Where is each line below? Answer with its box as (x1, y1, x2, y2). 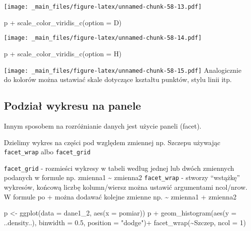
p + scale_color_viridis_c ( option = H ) (4, 48, 122, 58)
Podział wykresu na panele (4, 98, 141, 113)
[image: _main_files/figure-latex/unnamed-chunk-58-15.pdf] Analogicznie (4, 65, 242, 75)
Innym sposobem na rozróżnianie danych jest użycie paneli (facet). (4, 120, 202, 131)
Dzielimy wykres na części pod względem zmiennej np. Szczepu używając (4, 137, 220, 147)
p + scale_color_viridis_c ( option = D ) (4, 17, 122, 27)
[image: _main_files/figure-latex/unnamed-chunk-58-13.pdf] (4, 3, 202, 10)
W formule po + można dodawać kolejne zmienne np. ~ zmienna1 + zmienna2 (4, 191, 236, 201)
